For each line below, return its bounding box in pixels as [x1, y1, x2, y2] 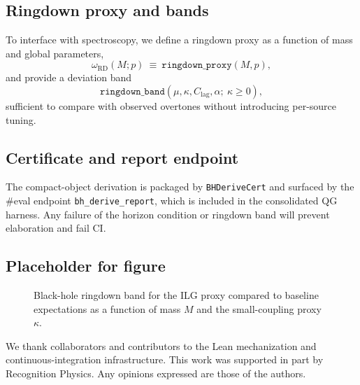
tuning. [6, 112, 36, 127]
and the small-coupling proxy [196, 301, 322, 316]
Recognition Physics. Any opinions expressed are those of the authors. [6, 366, 306, 381]
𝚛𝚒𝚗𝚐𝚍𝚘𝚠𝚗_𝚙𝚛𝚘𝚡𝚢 [161, 60, 232, 71]
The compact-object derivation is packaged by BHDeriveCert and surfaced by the [6, 179, 354, 194]
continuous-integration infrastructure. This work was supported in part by [6, 352, 324, 367]
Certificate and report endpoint [6, 146, 239, 168]
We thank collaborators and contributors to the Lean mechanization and [6, 338, 317, 353]
